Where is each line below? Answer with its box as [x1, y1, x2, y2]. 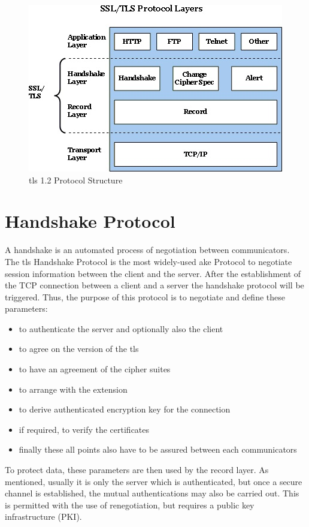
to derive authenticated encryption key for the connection [19, 403, 231, 415]
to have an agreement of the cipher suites [19, 363, 171, 375]
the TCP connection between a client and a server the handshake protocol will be [5, 279, 304, 291]
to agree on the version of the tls [19, 342, 139, 355]
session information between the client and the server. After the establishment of [5, 267, 301, 279]
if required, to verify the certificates [19, 423, 150, 435]
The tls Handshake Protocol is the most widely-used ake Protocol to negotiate [5, 255, 292, 267]
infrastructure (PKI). [5, 510, 82, 523]
